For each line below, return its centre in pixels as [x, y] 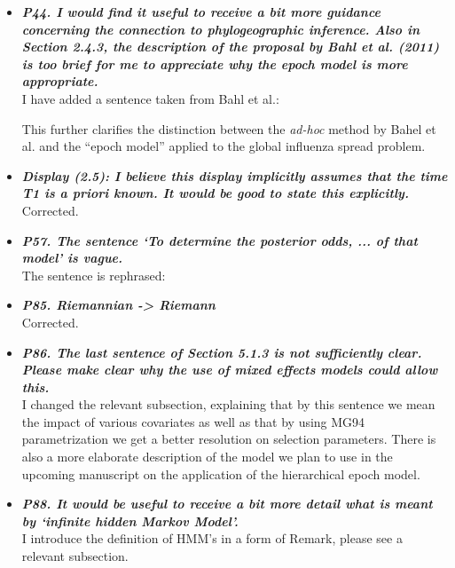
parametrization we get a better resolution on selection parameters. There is [229, 439]
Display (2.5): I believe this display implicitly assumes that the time [235, 175]
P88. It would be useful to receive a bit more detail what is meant [227, 504]
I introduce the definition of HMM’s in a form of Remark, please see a [212, 538]
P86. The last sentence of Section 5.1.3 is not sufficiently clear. [222, 352]
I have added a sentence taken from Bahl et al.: [150, 98]
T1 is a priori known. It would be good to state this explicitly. [215, 193]
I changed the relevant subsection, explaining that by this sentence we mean [228, 404]
